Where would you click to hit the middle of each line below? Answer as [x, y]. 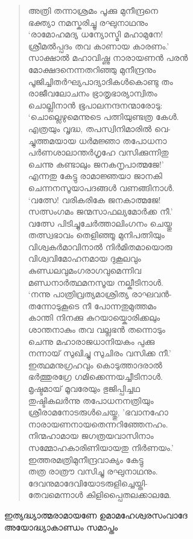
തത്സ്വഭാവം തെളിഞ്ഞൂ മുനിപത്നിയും [96, 235]
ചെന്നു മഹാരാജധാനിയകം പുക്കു [91, 341]
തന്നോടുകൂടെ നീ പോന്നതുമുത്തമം [92, 305]
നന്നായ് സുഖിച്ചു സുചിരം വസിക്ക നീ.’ [100, 353]
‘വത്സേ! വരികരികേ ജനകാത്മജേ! [94, 199]
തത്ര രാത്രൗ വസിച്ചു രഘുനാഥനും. [93, 471]
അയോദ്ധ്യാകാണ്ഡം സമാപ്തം [61, 527]
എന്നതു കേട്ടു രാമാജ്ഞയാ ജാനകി [95, 176]
